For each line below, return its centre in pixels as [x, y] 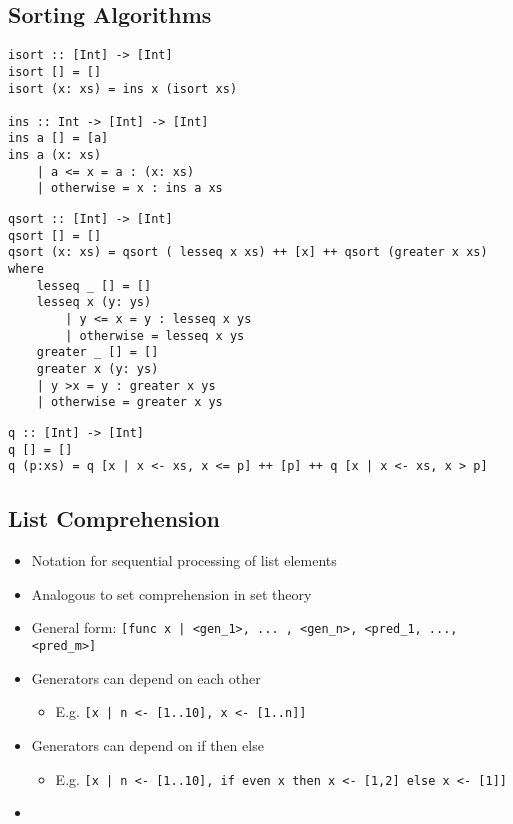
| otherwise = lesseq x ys [155, 335]
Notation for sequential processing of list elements [184, 560]
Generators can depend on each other [146, 677]
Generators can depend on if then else [147, 744]
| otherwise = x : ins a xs [129, 188]
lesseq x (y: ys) [94, 302]
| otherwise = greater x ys [129, 402]
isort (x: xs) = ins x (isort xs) [123, 88]
